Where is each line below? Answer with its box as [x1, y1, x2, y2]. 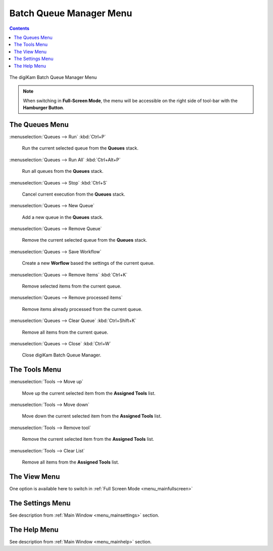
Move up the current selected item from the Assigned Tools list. [22, 390, 156, 396]
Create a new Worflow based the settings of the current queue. [22, 260, 155, 266]
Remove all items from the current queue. [22, 329, 109, 335]
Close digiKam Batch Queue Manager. [22, 352, 101, 358]
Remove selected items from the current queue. [22, 283, 121, 289]
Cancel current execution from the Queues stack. [22, 191, 125, 197]
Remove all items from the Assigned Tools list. [22, 459, 119, 465]
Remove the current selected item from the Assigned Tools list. [22, 436, 154, 442]
